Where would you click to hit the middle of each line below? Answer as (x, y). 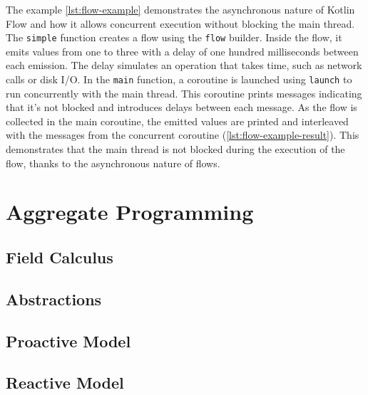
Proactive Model (68, 341)
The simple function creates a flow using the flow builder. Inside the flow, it (174, 37)
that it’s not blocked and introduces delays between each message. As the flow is (182, 107)
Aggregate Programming (130, 212)
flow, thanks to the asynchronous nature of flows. (113, 163)
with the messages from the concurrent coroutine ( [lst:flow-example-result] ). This (183, 135)
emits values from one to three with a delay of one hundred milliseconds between (182, 51)
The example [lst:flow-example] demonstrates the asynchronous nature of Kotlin (180, 9)
